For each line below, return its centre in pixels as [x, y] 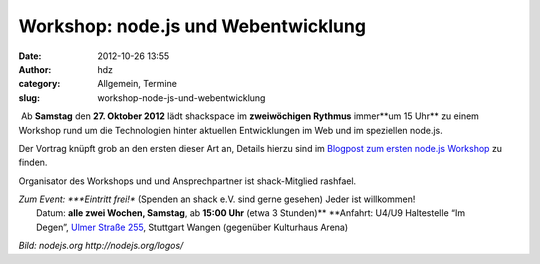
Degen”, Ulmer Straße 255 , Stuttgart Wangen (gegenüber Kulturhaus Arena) [192, 227]
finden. [33, 162]
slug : [29, 97]
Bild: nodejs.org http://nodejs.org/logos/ [101, 246]
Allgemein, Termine [137, 84]
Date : [30, 56]
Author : [35, 69]
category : [39, 84]
